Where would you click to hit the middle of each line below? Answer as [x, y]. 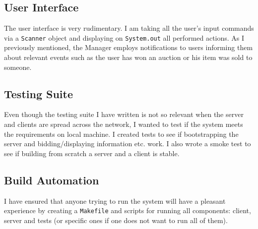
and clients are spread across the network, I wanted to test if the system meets [124, 124]
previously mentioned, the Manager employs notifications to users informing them [129, 47]
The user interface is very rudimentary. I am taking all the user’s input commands [129, 28]
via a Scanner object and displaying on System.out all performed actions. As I [124, 37]
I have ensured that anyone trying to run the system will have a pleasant [115, 200]
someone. [18, 67]
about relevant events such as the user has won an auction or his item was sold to [128, 57]
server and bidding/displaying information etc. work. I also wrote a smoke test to [128, 143]
